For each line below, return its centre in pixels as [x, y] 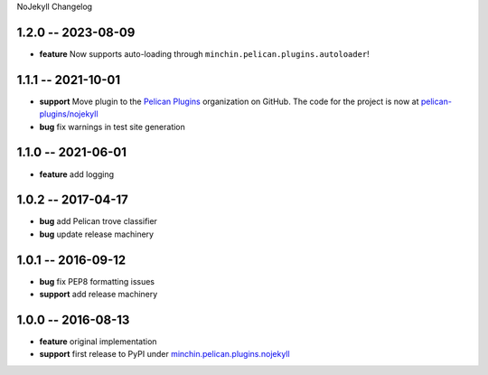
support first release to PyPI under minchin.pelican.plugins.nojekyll [164, 354]
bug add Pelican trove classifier [99, 221]
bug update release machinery [96, 234]
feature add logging [77, 174]
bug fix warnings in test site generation [112, 127]
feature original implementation [98, 342]
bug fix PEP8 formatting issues [97, 281]
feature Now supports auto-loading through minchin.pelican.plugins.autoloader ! [204, 53]
